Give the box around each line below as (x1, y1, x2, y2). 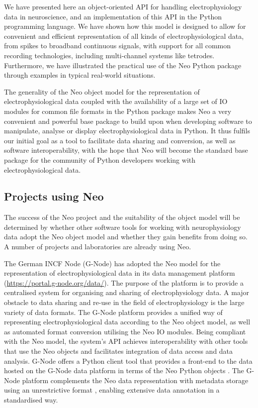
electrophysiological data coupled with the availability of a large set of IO (4, 96, 228, 106)
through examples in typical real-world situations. (4, 70, 156, 80)
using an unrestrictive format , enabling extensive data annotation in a (4, 385, 220, 395)
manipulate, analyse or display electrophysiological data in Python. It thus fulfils (4, 125, 250, 136)
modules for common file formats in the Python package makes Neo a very (4, 105, 232, 116)
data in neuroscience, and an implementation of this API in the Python (4, 11, 222, 21)
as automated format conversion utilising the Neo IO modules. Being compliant (4, 326, 246, 336)
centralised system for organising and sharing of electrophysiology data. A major (4, 287, 250, 298)
